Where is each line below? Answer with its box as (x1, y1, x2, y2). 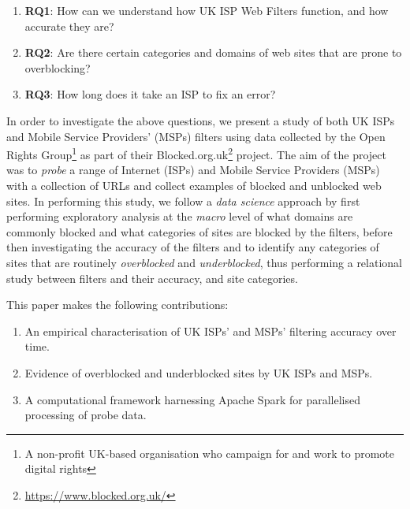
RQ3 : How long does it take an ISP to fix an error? (24, 86, 276, 102)
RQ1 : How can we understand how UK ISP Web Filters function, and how (24, 2, 389, 18)
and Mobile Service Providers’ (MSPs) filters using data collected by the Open (6, 128, 386, 144)
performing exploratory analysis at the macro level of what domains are (6, 208, 353, 225)
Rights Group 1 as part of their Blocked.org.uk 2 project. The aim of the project (6, 144, 386, 162)
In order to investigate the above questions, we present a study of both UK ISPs (6, 112, 395, 128)
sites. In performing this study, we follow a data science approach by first (6, 192, 360, 209)
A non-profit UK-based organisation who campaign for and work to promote (24, 444, 395, 461)
